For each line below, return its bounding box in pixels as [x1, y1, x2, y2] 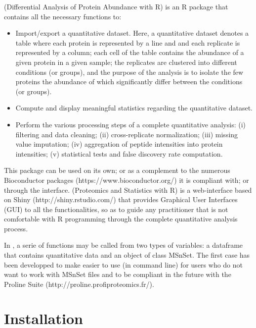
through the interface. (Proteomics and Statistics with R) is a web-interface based [4, 184, 252, 195]
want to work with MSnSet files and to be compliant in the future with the [4, 269, 231, 279]
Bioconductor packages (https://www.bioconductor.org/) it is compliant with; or [4, 174, 249, 185]
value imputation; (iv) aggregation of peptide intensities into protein [15, 139, 223, 149]
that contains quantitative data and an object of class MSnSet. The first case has [4, 250, 250, 260]
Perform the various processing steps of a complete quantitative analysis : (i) [15, 119, 246, 129]
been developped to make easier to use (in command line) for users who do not [4, 259, 243, 270]
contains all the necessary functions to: [4, 11, 122, 21]
